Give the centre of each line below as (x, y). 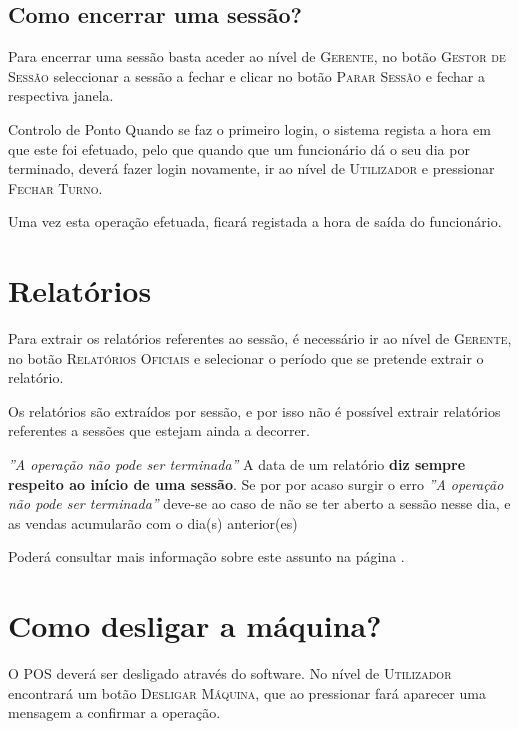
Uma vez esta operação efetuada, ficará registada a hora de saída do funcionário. (255, 221)
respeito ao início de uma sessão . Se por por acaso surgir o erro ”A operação (256, 483)
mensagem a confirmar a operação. (114, 712)
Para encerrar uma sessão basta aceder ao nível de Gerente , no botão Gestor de (257, 56)
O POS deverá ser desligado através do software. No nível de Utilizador (230, 673)
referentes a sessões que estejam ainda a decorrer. (159, 430)
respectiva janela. (61, 95)
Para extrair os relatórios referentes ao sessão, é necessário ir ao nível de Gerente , (260, 338)
